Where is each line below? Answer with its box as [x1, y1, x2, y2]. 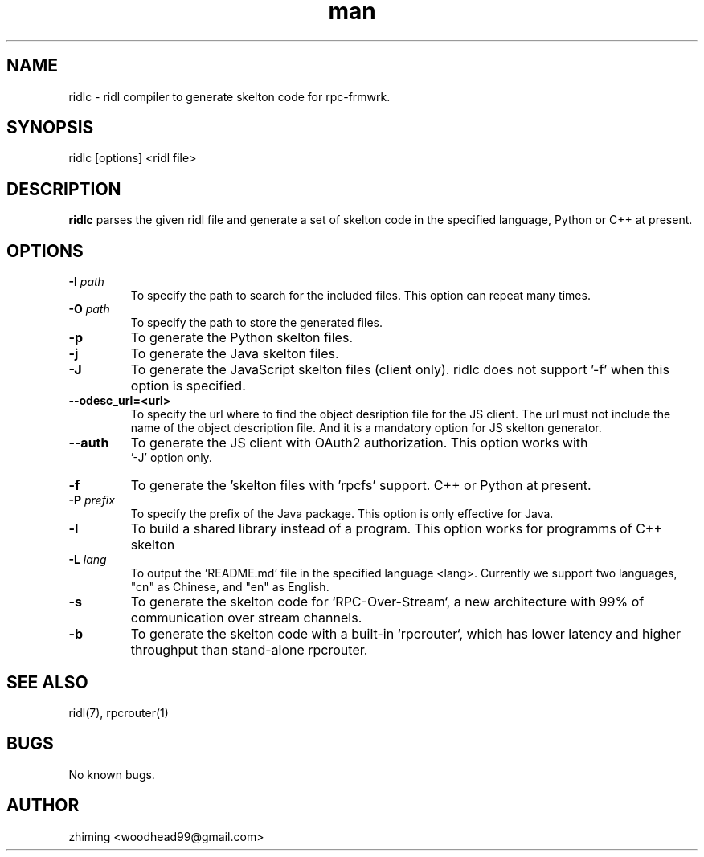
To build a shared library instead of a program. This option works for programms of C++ [130, 520, 662, 537]
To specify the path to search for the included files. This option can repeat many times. [130, 288, 591, 303]
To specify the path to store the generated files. [130, 316, 383, 330]
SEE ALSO [6, 671, 88, 692]
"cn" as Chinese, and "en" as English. [130, 580, 329, 594]
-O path [68, 302, 110, 316]
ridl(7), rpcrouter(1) [68, 705, 169, 720]
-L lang [68, 553, 107, 567]
